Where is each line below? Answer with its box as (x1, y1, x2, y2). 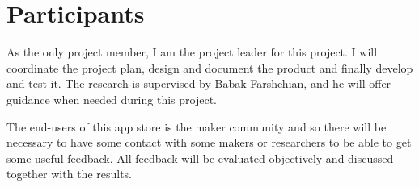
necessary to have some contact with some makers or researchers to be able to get (6, 134, 412, 151)
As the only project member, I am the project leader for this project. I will (6, 44, 378, 60)
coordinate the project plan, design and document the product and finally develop (6, 59, 413, 76)
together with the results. (6, 165, 133, 182)
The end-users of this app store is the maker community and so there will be (6, 118, 387, 135)
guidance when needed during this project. (6, 90, 217, 107)
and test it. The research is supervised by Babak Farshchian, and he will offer (6, 75, 391, 92)
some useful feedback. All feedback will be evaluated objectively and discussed (6, 149, 394, 166)
